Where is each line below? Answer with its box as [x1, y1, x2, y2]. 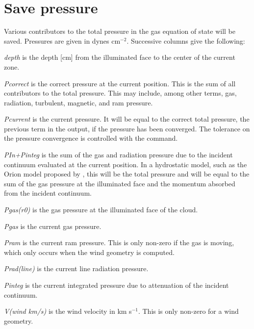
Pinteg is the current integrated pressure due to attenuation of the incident [4, 280, 229, 290]
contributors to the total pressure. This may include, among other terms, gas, [4, 88, 237, 98]
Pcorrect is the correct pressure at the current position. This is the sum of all [4, 78, 236, 88]
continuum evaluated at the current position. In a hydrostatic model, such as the [4, 159, 247, 169]
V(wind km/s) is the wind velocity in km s [4, 306, 132, 316]
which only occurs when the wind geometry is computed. [4, 247, 175, 257]
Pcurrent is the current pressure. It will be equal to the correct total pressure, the [4, 114, 250, 124]
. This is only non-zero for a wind [138, 306, 239, 316]
